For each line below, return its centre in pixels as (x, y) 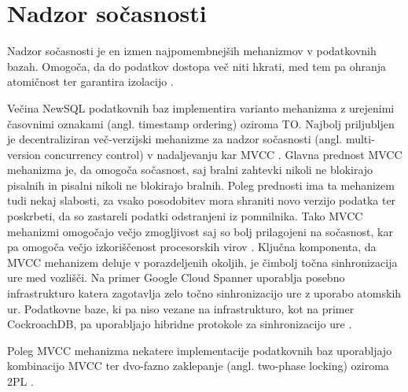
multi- (360, 139)
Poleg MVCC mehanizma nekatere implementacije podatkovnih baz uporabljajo (200, 350)
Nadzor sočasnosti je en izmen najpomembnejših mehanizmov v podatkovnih (192, 51)
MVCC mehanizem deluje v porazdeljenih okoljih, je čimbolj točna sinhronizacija (202, 262)
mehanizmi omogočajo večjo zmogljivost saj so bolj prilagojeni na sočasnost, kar (200, 231)
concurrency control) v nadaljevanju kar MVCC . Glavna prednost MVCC (223, 154)
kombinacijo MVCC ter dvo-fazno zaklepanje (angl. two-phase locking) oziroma (198, 366)
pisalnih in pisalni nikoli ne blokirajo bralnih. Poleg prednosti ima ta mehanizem (201, 185)
